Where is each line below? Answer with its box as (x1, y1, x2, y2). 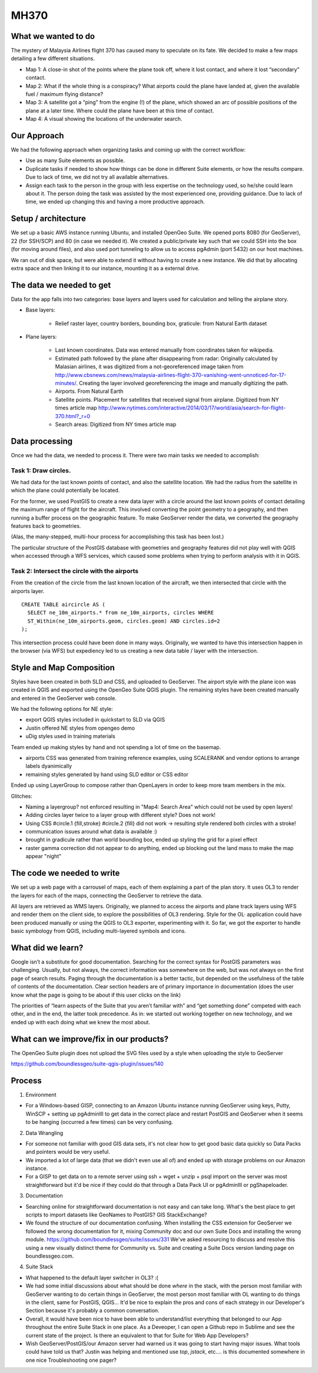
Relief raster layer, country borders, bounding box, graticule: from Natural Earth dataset (55, 320, 267, 327)
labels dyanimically (25, 763, 72, 770)
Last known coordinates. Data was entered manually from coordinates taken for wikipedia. (55, 346, 274, 353)
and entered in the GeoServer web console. (11, 694, 117, 702)
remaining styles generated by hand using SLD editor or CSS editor (25, 770, 188, 778)
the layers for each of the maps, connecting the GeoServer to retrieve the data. (11, 892, 203, 899)
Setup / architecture (11, 214, 87, 224)
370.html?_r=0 (55, 412, 91, 419)
